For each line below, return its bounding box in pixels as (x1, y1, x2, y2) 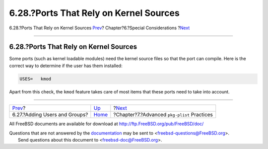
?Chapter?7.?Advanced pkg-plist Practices (113, 111, 213, 118)
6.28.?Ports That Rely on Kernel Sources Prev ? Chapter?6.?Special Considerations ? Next (9, 25, 190, 31)
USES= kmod (19, 76, 52, 81)
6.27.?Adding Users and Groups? (12, 111, 88, 118)
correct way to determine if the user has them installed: (9, 63, 123, 69)
